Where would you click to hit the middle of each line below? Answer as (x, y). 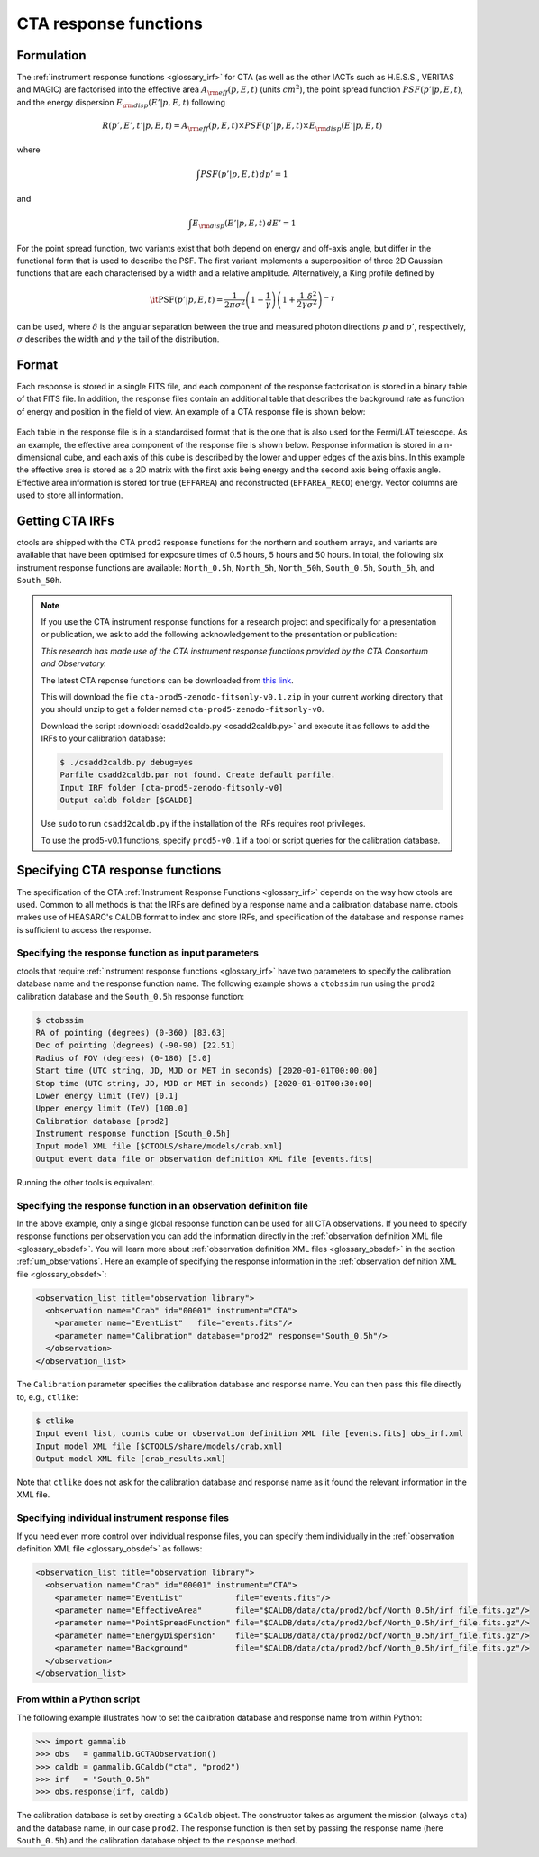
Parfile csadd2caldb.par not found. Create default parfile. (198, 775)
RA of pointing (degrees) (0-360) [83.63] (131, 1033)
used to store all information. (70, 495)
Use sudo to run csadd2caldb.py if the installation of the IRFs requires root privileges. (203, 824)
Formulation (51, 55)
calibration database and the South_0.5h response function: (131, 996)
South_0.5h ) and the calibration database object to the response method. (157, 1841)
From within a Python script (78, 1699)
